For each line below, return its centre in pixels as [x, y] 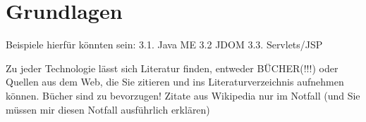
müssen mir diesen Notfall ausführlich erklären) [108, 109]
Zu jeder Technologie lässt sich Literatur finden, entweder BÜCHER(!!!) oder [172, 68]
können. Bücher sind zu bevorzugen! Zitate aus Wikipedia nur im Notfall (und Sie [183, 95]
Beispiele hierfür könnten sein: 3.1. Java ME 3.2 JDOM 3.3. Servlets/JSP [164, 45]
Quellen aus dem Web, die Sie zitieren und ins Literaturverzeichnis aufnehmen [175, 82]
